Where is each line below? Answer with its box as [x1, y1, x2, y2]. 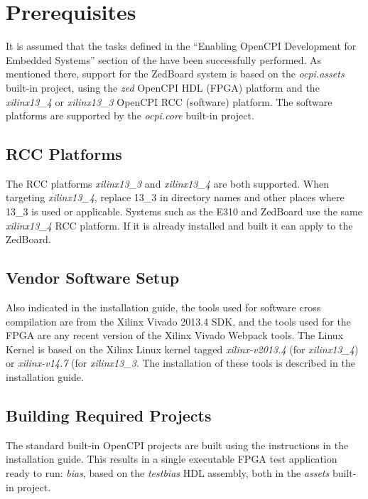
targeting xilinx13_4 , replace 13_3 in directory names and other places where [6, 190, 345, 205]
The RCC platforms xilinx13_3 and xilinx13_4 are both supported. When [6, 176, 330, 191]
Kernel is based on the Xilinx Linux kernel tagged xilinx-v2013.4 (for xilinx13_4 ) [6, 341, 359, 356]
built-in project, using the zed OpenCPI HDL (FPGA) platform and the [6, 80, 320, 95]
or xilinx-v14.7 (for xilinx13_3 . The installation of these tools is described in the [6, 355, 355, 370]
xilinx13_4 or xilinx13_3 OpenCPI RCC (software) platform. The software [6, 94, 332, 109]
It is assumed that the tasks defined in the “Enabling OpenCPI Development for [6, 38, 357, 53]
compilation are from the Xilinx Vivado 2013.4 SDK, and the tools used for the [6, 313, 351, 328]
